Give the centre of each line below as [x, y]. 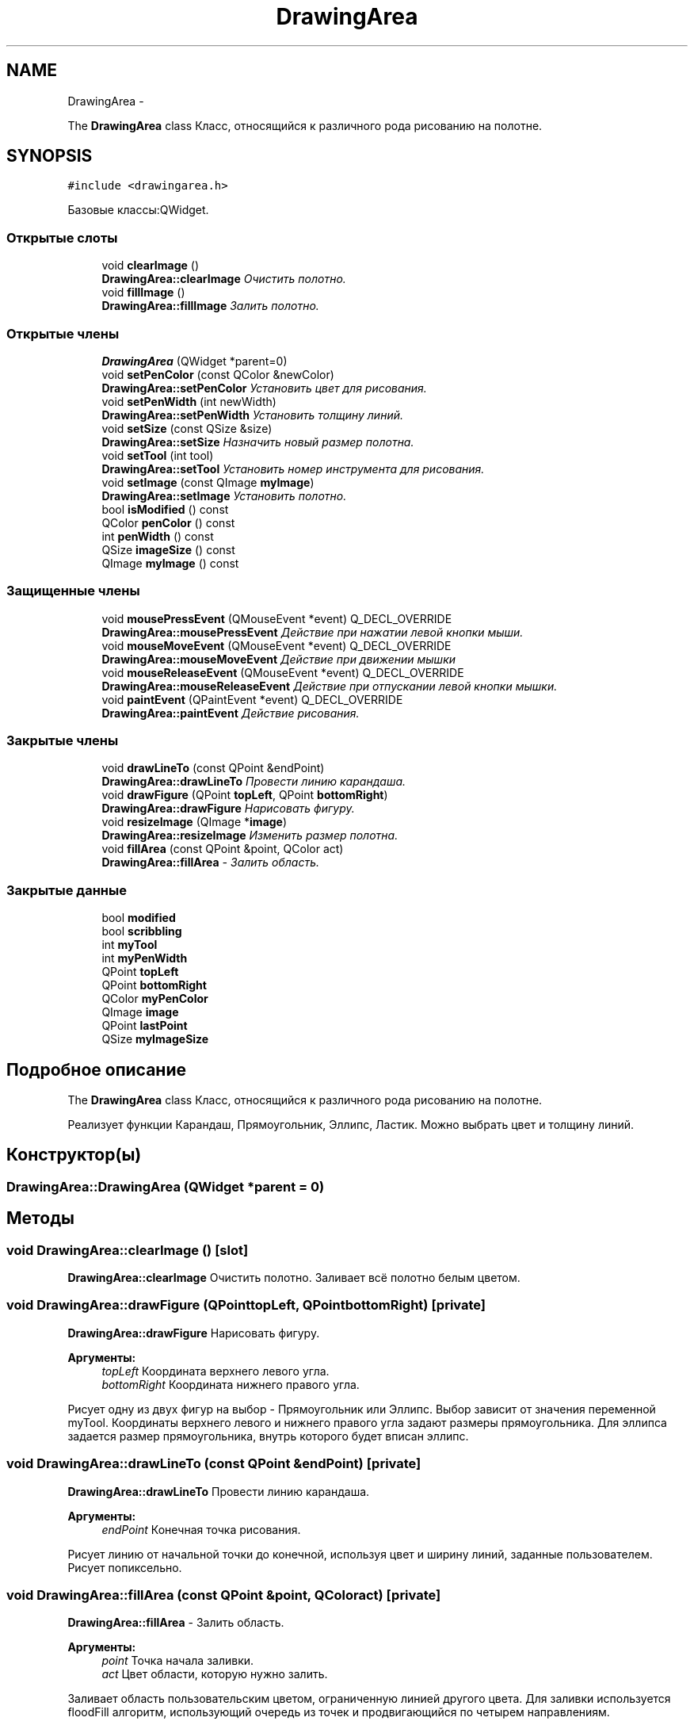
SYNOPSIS [50, 156]
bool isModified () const [165, 509]
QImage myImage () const [170, 563]
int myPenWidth [145, 958]
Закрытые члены [63, 741]
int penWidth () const [158, 536]
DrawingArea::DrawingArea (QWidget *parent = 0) [166, 1186]
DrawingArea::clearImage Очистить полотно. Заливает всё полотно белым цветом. [294, 1278]
